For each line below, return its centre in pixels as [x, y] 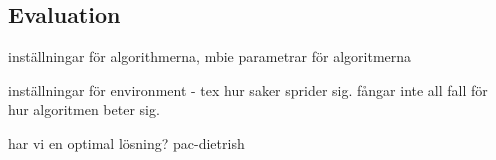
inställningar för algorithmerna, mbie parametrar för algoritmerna [210, 56]
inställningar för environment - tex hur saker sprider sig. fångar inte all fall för [248, 89]
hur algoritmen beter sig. [84, 109]
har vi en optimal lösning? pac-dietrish [126, 142]
